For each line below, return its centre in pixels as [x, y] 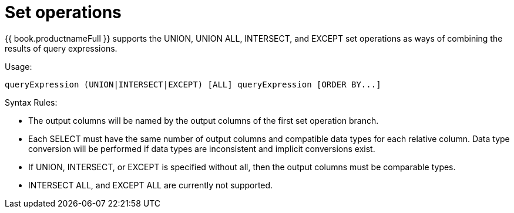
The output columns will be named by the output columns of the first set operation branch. [204, 120]
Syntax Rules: [31, 102]
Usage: [19, 66]
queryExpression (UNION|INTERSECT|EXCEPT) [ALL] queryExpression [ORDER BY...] [193, 84]
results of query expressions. [61, 48]
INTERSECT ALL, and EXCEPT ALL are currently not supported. [151, 185]
